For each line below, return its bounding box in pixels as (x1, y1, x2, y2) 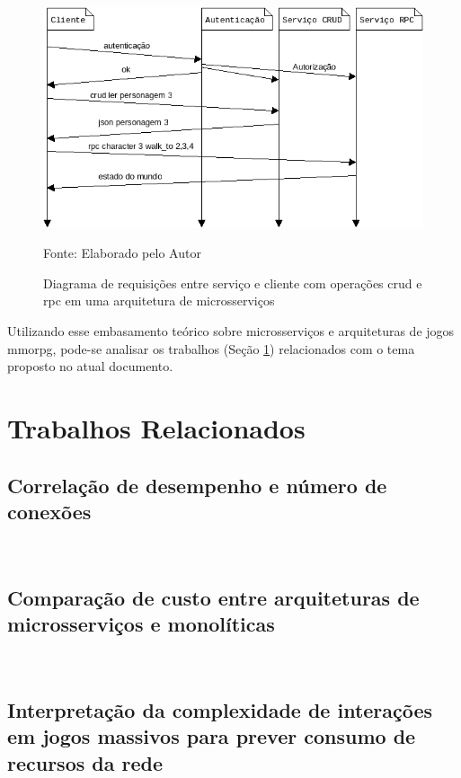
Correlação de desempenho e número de (7, 471, 387, 499)
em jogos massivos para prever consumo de (7, 722, 416, 750)
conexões (7, 497, 92, 525)
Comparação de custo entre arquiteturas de (7, 583, 420, 611)
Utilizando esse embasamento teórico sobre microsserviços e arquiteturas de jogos (7, 322, 455, 340)
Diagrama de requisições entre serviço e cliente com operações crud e (43, 273, 422, 292)
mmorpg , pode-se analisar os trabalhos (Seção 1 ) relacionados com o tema (7, 339, 415, 358)
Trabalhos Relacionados (7, 410, 306, 446)
